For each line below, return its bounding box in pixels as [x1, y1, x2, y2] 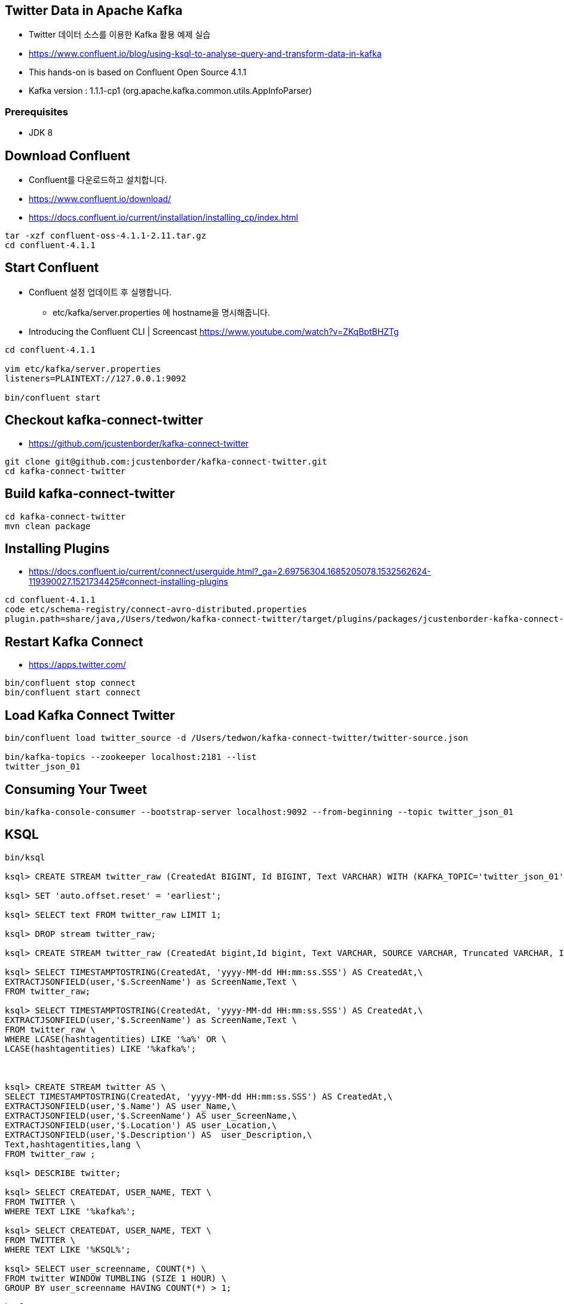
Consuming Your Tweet [5, 781, 148, 797]
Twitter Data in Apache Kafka [5, 3, 183, 18]
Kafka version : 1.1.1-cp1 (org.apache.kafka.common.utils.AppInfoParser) [29, 85, 312, 96]
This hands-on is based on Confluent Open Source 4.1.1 [29, 67, 247, 78]
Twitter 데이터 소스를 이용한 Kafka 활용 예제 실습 [29, 29, 211, 40]
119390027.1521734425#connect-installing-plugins [29, 576, 228, 587]
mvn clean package [5, 521, 91, 531]
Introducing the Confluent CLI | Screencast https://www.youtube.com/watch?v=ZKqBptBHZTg [29, 326, 399, 337]
